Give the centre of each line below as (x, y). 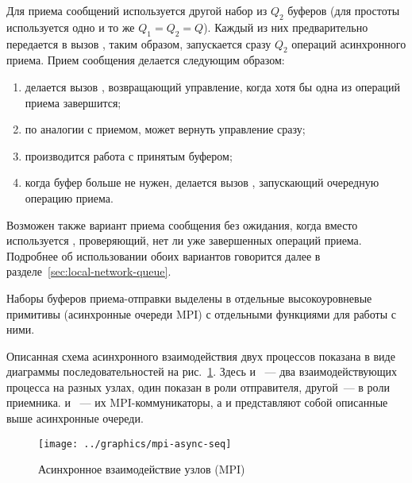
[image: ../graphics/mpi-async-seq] (135, 444)
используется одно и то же (71, 27)
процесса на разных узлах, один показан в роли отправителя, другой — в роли (198, 386)
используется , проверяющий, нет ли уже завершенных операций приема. (184, 240)
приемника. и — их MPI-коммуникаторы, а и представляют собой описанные (197, 402)
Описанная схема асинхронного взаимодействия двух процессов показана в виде (201, 355)
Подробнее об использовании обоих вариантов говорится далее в (164, 255)
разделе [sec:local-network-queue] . (89, 271)
